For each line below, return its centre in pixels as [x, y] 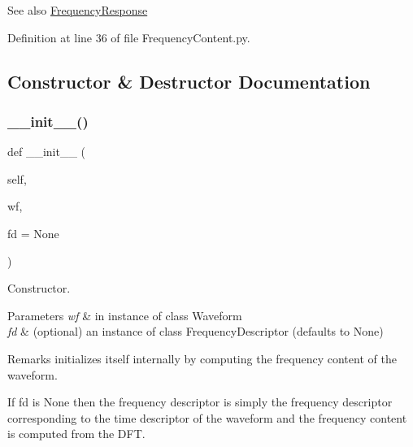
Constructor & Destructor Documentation [189, 81]
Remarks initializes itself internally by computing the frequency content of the [202, 358]
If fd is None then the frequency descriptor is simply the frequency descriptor [200, 402]
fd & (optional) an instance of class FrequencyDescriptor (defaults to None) [196, 331]
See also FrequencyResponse [78, 10]
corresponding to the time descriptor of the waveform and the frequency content [207, 417]
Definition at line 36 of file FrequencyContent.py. [129, 37]
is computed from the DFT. [76, 434]
